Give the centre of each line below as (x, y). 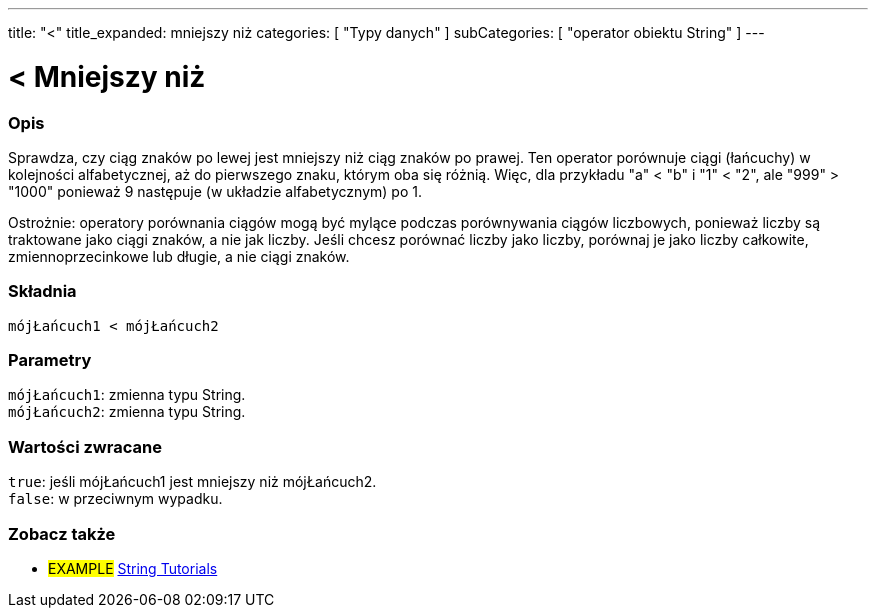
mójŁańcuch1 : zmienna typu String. (127, 395)
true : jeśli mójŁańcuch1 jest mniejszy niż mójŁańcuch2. (192, 482)
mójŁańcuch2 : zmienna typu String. (127, 412)
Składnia (42, 291)
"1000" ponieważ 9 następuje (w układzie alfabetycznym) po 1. (215, 191)
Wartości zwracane (85, 446)
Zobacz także (62, 533)
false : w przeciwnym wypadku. (115, 499)
